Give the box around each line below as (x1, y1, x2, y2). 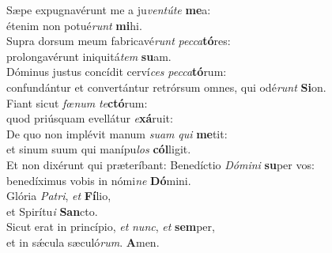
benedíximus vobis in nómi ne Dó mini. (6, 172, 191, 188)
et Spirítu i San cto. (6, 202, 98, 219)
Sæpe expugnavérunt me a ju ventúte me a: (6, 2, 211, 17)
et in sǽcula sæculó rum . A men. (6, 233, 160, 250)
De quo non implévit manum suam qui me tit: (6, 125, 228, 142)
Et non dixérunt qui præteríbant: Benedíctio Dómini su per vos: (6, 156, 315, 172)
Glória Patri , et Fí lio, (6, 187, 111, 204)
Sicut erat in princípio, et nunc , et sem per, (6, 218, 215, 235)
